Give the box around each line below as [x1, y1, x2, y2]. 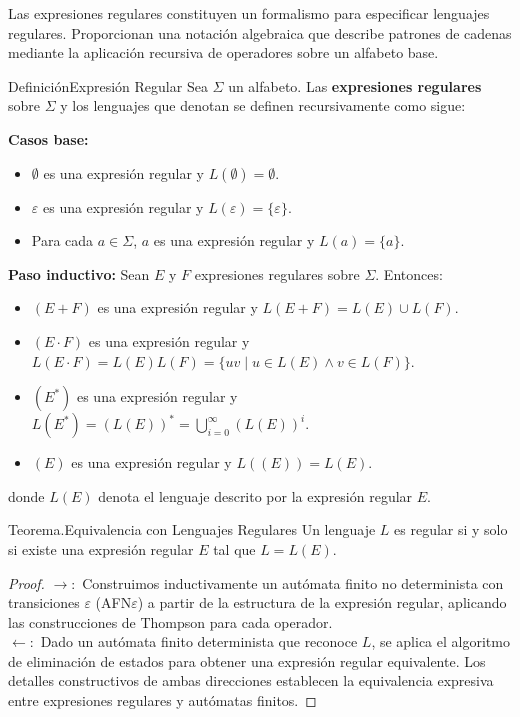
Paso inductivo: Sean [8, 263, 150, 284]
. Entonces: [375, 263, 443, 284]
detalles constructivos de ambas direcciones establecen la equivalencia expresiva [8, 670, 494, 691]
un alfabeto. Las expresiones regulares [228, 75, 482, 96]
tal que [213, 538, 256, 559]
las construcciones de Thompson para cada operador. [8, 611, 333, 632]
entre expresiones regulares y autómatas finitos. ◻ [8, 690, 317, 711]
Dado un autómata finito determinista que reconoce [40, 631, 358, 652]
